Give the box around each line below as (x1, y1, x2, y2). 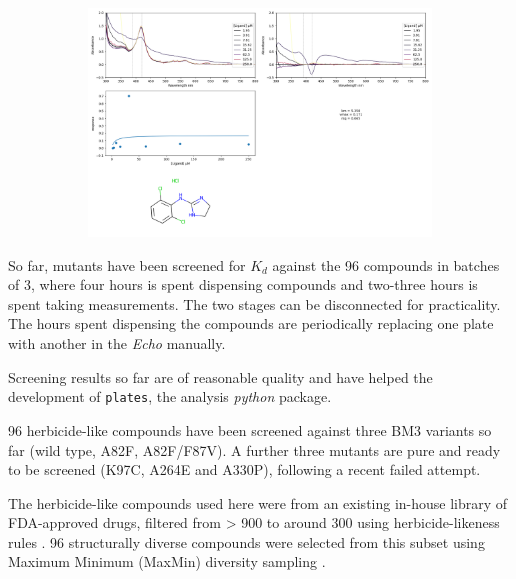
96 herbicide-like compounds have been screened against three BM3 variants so (8, 419, 492, 440)
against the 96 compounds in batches (272, 254, 500, 275)
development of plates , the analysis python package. (8, 386, 332, 407)
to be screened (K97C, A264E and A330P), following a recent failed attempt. (8, 459, 481, 480)
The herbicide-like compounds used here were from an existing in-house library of (8, 492, 508, 513)
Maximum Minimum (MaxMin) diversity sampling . (8, 551, 326, 572)
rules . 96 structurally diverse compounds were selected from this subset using (8, 531, 485, 552)
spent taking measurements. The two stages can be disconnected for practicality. (8, 293, 501, 314)
